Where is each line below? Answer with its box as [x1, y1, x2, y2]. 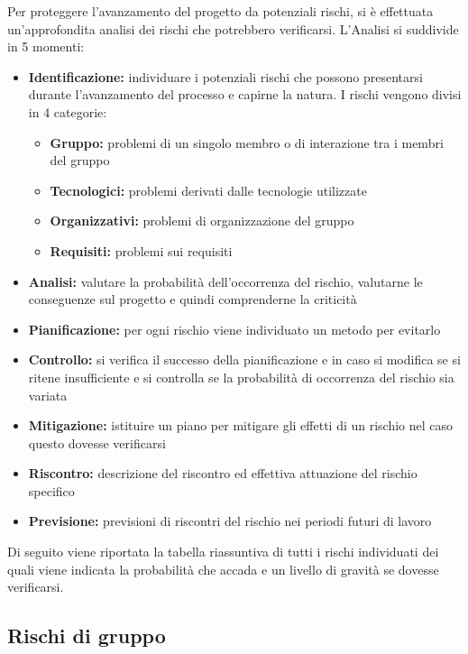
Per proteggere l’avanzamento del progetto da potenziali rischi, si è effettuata [7, 2, 434, 20]
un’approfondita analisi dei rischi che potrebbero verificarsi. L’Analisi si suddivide [7, 19, 459, 38]
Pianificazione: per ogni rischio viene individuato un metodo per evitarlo [28, 319, 441, 338]
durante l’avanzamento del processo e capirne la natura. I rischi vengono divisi [28, 85, 462, 104]
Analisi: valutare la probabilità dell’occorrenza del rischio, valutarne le [28, 272, 423, 290]
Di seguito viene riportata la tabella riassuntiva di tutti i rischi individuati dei [7, 542, 439, 561]
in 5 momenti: [7, 37, 85, 56]
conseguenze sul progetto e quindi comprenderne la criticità [28, 290, 357, 309]
